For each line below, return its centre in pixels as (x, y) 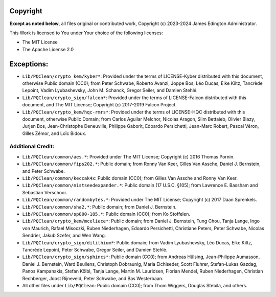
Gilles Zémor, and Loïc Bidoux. (54, 133)
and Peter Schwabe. (43, 171)
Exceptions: (29, 64)
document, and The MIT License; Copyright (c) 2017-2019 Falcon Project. (100, 105)
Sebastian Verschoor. (45, 192)
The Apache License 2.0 (48, 49)
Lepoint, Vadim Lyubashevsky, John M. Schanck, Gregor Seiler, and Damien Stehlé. (110, 90)
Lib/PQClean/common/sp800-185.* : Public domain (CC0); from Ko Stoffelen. (106, 214)
